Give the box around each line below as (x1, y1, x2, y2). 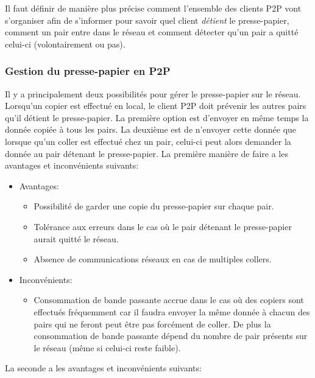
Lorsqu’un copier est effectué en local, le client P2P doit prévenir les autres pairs (5, 99, 306, 112)
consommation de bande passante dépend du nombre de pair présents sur (34, 329, 308, 342)
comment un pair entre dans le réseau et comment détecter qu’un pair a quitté (5, 26, 299, 38)
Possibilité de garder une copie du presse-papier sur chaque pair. (34, 200, 274, 212)
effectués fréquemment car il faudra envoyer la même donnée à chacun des (34, 305, 310, 318)
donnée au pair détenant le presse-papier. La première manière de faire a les (5, 147, 288, 159)
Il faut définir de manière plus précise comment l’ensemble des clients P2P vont (5, 2, 302, 14)
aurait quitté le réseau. (34, 232, 119, 245)
